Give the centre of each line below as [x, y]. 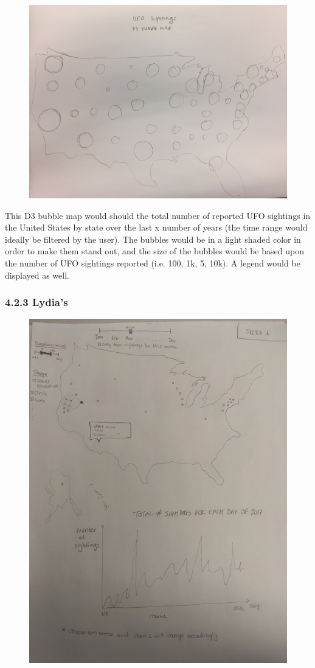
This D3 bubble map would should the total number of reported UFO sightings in [158, 215]
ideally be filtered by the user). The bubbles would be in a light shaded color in [153, 239]
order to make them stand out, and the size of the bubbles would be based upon [154, 251]
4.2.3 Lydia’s [36, 302]
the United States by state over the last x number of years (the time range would [156, 227]
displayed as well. [37, 275]
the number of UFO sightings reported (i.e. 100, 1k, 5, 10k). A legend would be [153, 263]
